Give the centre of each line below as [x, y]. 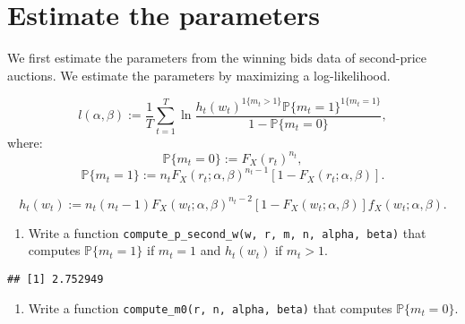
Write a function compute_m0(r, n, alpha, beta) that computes [210, 307]
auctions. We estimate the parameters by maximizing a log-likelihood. [199, 75]
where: [25, 142]
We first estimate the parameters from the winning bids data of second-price [217, 58]
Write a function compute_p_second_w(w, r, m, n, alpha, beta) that [227, 232]
